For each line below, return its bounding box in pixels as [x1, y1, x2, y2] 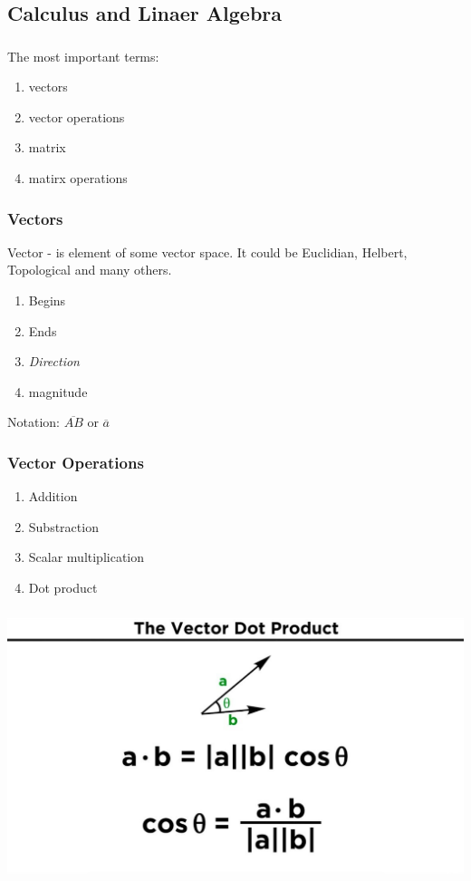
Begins [28, 291, 66, 310]
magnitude [28, 382, 88, 401]
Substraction [28, 517, 99, 536]
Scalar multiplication [28, 547, 145, 566]
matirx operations [28, 169, 128, 188]
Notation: [7, 412, 60, 431]
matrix [28, 138, 66, 157]
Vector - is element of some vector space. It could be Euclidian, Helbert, [7, 242, 408, 261]
